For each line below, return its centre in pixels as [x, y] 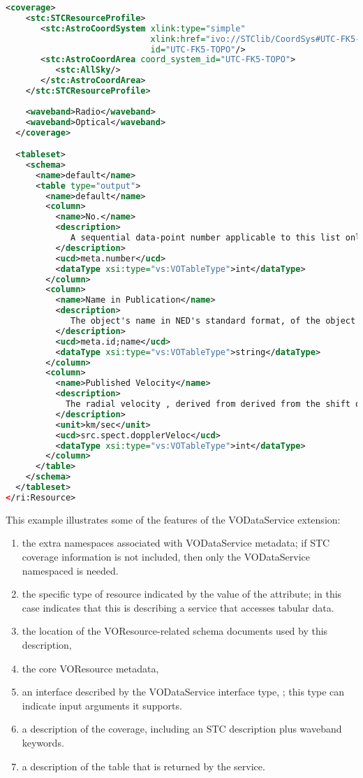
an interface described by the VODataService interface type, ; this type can [183, 692]
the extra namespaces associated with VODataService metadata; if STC [176, 543]
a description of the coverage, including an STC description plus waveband [182, 729]
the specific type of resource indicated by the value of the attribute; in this [182, 594]
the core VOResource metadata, [90, 668]
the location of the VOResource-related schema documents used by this [175, 631]
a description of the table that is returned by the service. [143, 766]
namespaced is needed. [70, 570]
